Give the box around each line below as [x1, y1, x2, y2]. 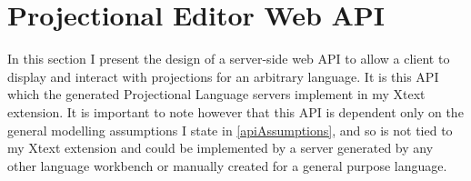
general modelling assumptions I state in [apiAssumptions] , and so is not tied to [7, 120, 453, 139]
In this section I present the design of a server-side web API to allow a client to [7, 49, 450, 68]
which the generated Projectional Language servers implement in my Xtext [7, 85, 426, 104]
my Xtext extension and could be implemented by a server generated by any [7, 138, 434, 157]
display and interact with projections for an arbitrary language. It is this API [7, 66, 439, 85]
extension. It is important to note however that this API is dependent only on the [7, 102, 464, 121]
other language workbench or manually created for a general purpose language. [7, 156, 447, 175]
